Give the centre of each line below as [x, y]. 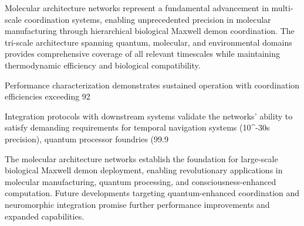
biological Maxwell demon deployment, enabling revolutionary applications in [144, 170]
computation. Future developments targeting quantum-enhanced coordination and [152, 193]
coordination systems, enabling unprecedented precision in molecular [148, 19]
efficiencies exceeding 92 [48, 96]
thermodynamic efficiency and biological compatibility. [103, 65]
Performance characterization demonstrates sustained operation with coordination [152, 85]
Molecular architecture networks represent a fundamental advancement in [137, 8]
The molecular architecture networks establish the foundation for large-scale [141, 158]
